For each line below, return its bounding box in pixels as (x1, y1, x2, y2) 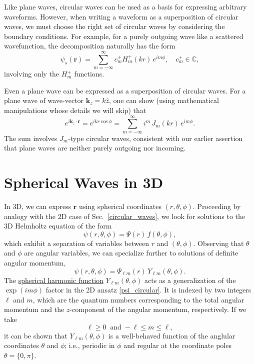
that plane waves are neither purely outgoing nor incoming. (4, 142, 186, 153)
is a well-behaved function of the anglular (108, 330, 235, 340)
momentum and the (4, 304, 64, 314)
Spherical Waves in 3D (4, 172, 163, 192)
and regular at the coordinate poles (123, 340, 231, 350)
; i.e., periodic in (64, 340, 115, 350)
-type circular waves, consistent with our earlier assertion (68, 132, 243, 143)
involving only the (4, 68, 59, 79)
